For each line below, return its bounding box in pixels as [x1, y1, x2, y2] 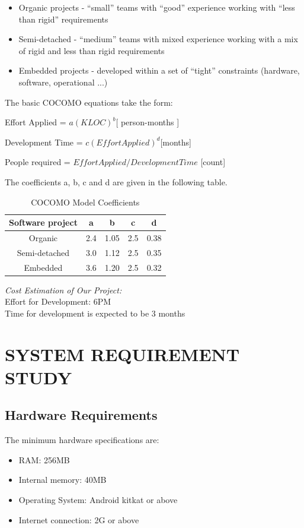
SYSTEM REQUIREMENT [5, 342, 240, 366]
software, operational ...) [18, 75, 108, 88]
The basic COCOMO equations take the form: [5, 96, 173, 108]
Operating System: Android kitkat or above [18, 494, 178, 506]
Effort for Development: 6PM [5, 295, 111, 308]
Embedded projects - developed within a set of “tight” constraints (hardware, [18, 64, 300, 77]
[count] [200, 156, 226, 168]
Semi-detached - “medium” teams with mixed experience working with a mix [18, 33, 298, 45]
